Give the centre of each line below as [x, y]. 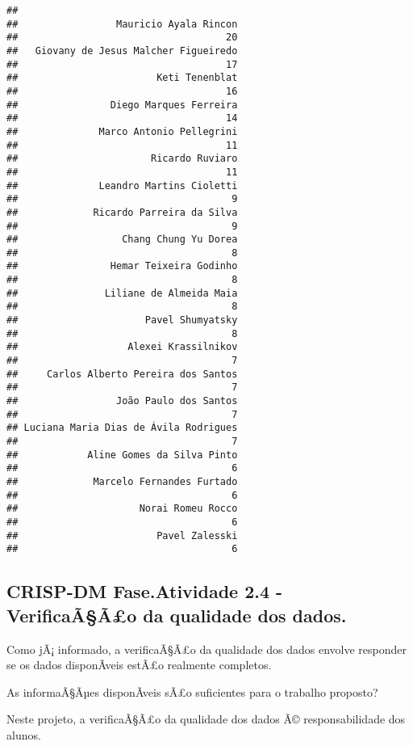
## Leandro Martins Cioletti [122, 185]
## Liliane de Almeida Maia [122, 293]
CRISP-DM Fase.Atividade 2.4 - [145, 591]
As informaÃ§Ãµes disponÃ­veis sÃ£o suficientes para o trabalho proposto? [192, 691]
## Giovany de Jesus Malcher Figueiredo [122, 51]
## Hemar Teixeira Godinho [122, 266]
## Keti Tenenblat [122, 78]
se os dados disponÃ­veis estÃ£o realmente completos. [139, 665]
